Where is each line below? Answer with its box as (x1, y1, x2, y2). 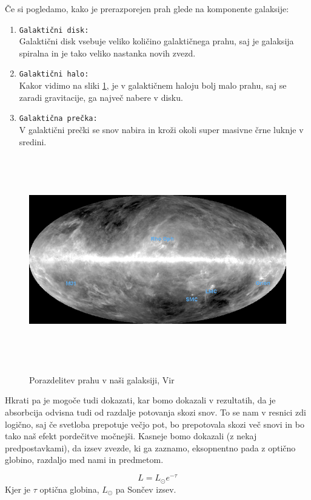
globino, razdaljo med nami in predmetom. (5, 453, 164, 466)
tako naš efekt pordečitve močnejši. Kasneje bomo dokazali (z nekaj (5, 430, 257, 442)
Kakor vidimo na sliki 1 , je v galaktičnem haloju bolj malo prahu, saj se (19, 79, 287, 92)
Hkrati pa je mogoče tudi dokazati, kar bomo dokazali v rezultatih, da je (5, 394, 276, 406)
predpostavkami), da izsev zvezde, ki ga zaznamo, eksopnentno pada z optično (5, 441, 296, 454)
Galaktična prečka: (19, 114, 98, 123)
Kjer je (5, 482, 31, 495)
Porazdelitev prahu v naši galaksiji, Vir (29, 373, 175, 386)
